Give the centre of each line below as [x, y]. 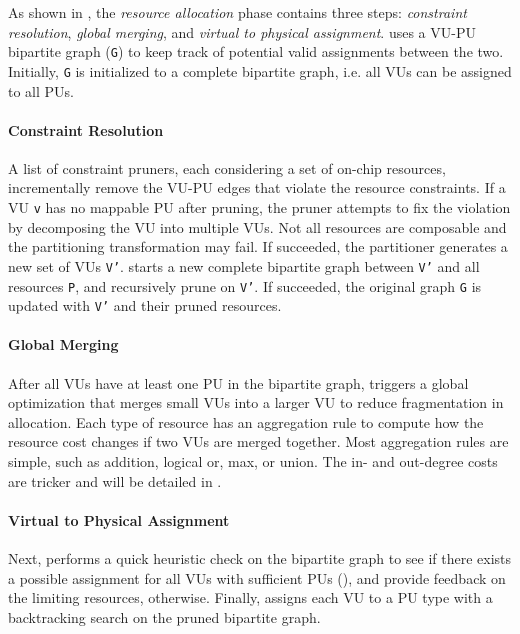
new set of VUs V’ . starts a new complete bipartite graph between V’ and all [244, 265]
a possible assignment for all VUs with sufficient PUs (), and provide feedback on [257, 577]
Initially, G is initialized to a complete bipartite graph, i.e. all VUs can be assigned [260, 70]
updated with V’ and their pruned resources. [145, 305]
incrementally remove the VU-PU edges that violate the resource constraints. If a [257, 187]
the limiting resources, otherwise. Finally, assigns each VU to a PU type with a [250, 597]
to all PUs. [41, 90]
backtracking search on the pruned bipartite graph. [164, 616]
